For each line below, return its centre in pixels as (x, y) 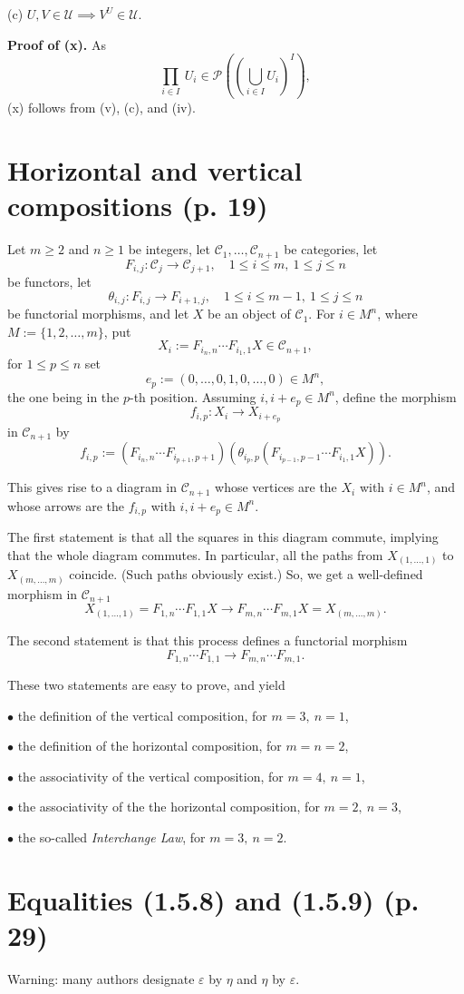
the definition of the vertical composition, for (142, 715)
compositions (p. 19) (138, 206)
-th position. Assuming (193, 396)
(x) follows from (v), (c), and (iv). (101, 108)
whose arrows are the (66, 505)
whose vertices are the (276, 487)
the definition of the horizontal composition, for (150, 746)
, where (397, 314)
